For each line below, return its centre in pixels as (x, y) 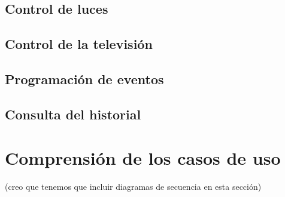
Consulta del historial (73, 114)
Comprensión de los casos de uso (143, 158)
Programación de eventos (84, 79)
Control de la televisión (79, 44)
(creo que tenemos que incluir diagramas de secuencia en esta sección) (133, 187)
